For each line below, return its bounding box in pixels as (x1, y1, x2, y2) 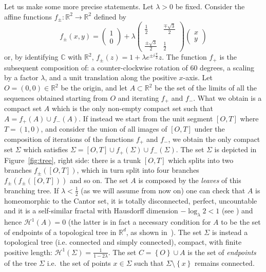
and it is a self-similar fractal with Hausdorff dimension (4, 205, 178, 216)
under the (194, 123, 225, 134)
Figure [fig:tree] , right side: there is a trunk (4, 154, 141, 165)
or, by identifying (4, 51, 59, 62)
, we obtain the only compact (168, 133, 260, 144)
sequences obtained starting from (4, 92, 108, 103)
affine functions (4, 11, 52, 22)
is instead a (212, 226, 248, 237)
